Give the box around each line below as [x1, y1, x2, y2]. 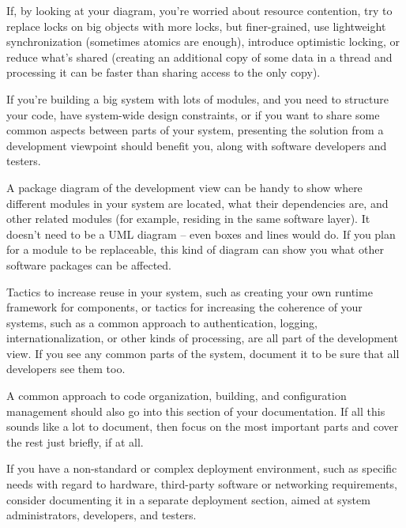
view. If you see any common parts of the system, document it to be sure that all [6, 345, 400, 361]
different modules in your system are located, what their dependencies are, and [6, 194, 389, 211]
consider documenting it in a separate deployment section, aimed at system [6, 491, 370, 507]
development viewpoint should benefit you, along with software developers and [6, 137, 387, 153]
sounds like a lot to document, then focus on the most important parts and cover [6, 418, 399, 435]
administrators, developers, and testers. [6, 507, 197, 523]
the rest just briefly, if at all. [6, 433, 144, 450]
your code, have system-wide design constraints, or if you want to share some [6, 106, 380, 123]
